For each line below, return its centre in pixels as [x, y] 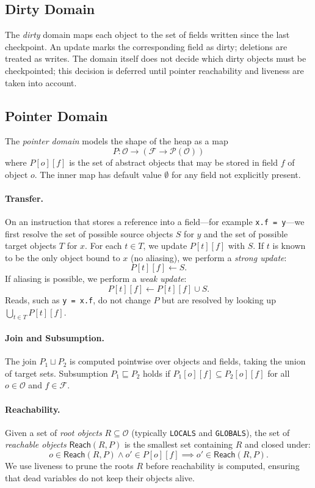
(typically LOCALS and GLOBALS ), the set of [211, 432]
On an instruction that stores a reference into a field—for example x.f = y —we [155, 221]
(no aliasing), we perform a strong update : [208, 257]
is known [289, 246]
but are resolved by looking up [219, 299]
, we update [165, 246]
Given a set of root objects [53, 432]
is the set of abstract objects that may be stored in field [174, 162]
